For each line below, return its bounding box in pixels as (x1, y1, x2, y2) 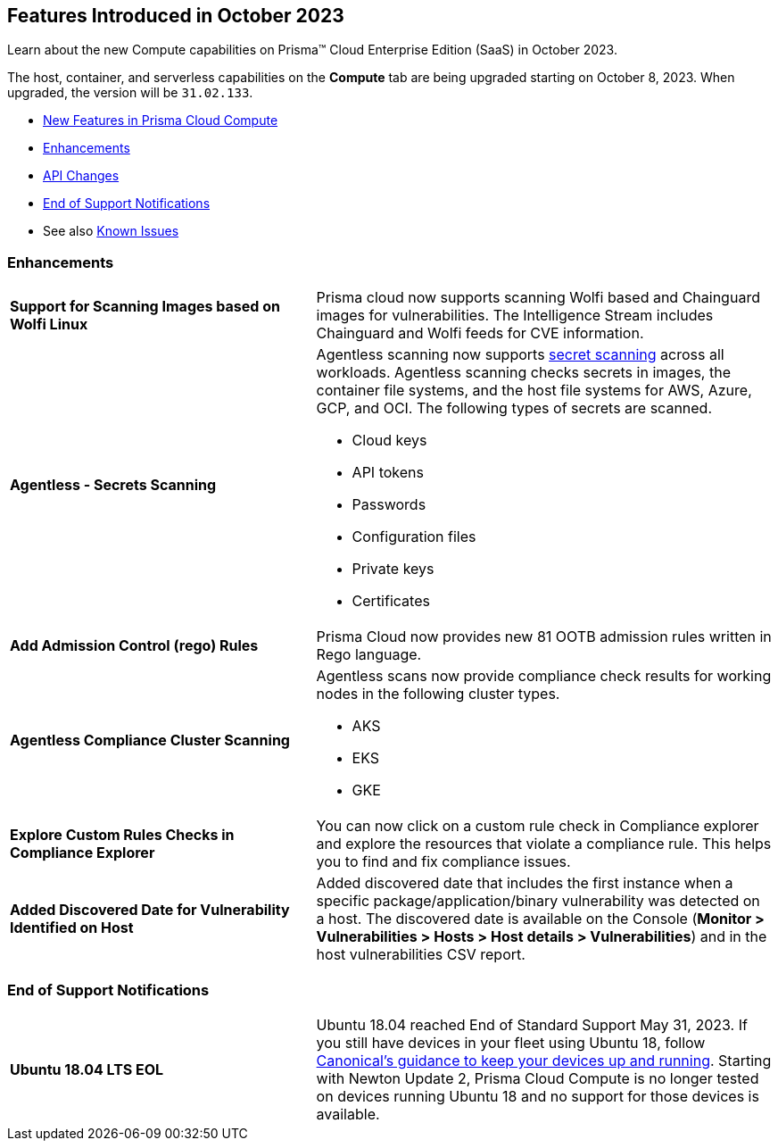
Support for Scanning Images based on (10, 297, 280, 316)
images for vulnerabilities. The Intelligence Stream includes (316, 306, 714, 325)
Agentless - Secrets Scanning (10, 476, 217, 495)
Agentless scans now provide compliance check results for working (316, 667, 772, 686)
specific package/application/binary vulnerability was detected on (316, 892, 760, 911)
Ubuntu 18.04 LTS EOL (10, 1060, 164, 1078)
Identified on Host (10, 919, 134, 937)
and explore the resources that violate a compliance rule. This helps (316, 835, 772, 853)
